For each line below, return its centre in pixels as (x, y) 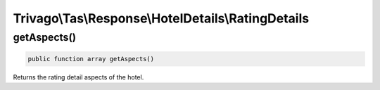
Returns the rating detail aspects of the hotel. (78, 77)
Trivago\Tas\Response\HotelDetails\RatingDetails (161, 18)
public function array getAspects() (91, 59)
